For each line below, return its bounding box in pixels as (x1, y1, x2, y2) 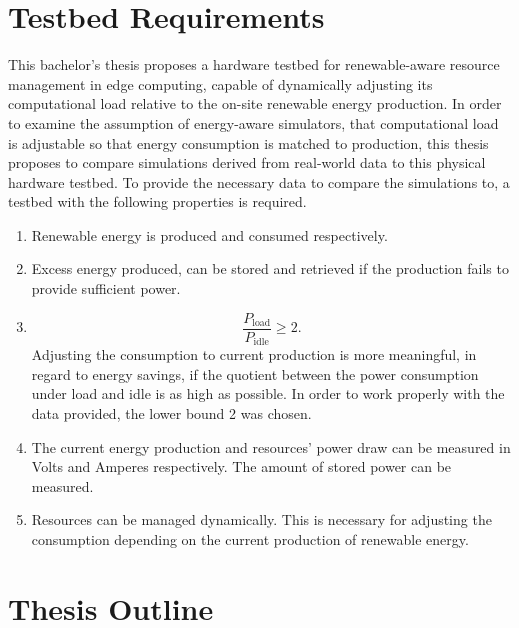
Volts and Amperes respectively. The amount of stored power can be (31, 456, 452, 477)
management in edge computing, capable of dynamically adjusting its (8, 73, 433, 94)
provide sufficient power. (31, 278, 181, 299)
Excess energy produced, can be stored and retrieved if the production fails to (31, 258, 509, 279)
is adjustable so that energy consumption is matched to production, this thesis (8, 132, 489, 153)
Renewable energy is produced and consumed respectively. (31, 224, 388, 245)
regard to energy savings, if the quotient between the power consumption (31, 363, 479, 384)
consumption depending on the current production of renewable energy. (31, 528, 469, 549)
